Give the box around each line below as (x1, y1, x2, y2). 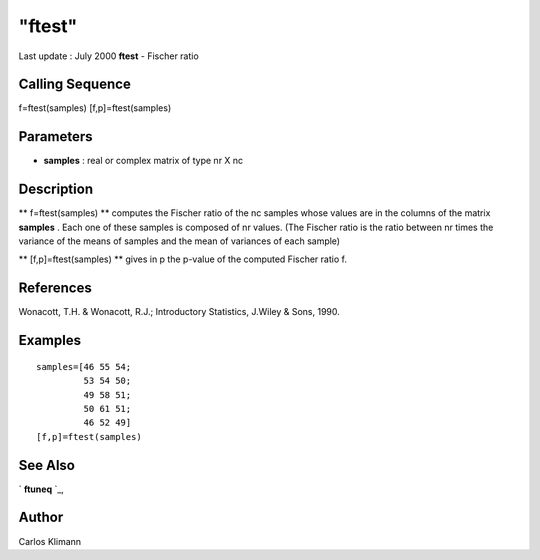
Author (18, 509, 64, 526)
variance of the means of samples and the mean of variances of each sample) (18, 235, 340, 247)
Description (18, 181, 94, 198)
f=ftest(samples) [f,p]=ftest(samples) (18, 102, 172, 114)
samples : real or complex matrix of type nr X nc (43, 155, 244, 167)
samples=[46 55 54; (36, 361, 132, 372)
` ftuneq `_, (18, 483, 65, 495)
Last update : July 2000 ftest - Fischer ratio (18, 50, 199, 62)
